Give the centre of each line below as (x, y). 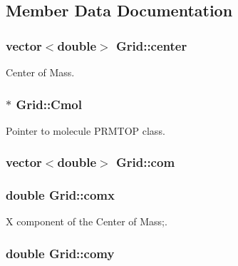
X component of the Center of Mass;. (87, 221)
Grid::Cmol (49, 104)
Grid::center (151, 45)
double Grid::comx (60, 195)
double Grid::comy (60, 253)
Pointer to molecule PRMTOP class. (86, 130)
